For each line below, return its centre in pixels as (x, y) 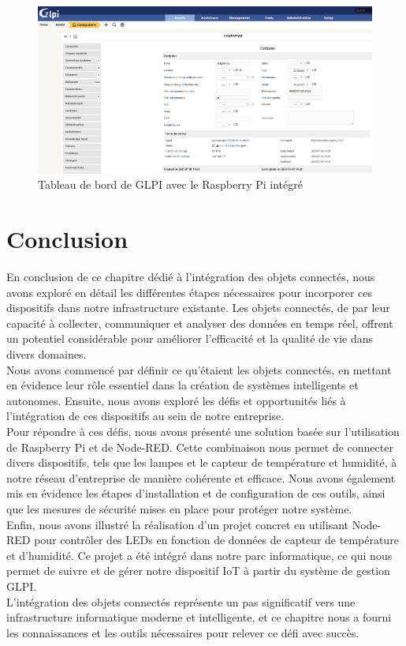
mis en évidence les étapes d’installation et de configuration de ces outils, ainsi (196, 493)
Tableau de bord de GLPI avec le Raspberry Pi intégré (170, 184)
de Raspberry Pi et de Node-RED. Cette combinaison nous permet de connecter (200, 447)
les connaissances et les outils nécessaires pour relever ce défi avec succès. (183, 632)
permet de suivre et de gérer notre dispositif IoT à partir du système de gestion (198, 571)
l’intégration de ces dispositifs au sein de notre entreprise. (145, 416)
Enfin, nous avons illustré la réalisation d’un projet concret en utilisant (178, 524)
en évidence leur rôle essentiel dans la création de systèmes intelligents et (183, 385)
